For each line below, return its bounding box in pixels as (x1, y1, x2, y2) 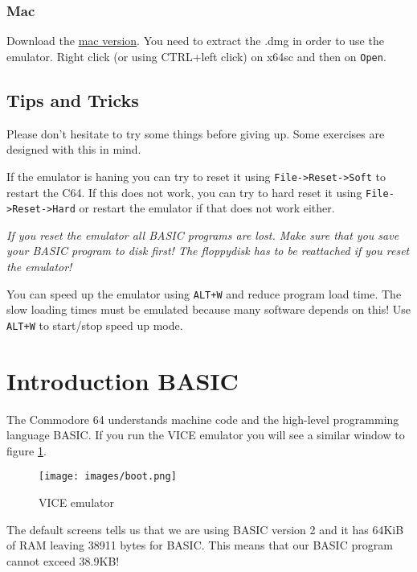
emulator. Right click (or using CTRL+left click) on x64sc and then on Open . (6, 47, 386, 64)
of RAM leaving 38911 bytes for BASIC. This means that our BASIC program (6, 537, 393, 553)
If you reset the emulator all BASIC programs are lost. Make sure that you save (6, 226, 399, 243)
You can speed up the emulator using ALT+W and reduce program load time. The (6, 285, 402, 302)
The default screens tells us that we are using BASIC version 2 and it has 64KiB (6, 521, 404, 537)
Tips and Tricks (6, 87, 139, 112)
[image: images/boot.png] (39, 471, 177, 483)
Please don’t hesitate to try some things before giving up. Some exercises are (6, 125, 385, 142)
